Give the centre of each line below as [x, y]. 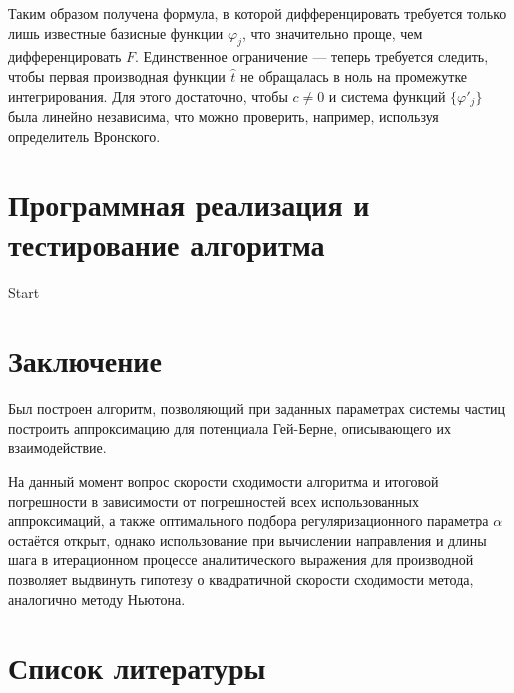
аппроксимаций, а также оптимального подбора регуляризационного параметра [248, 520]
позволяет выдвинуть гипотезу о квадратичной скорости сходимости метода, [241, 579]
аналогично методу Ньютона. [97, 598]
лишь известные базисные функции [116, 32]
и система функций [387, 95]
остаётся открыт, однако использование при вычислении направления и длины [247, 539]
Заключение [85, 360]
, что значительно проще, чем [332, 32]
